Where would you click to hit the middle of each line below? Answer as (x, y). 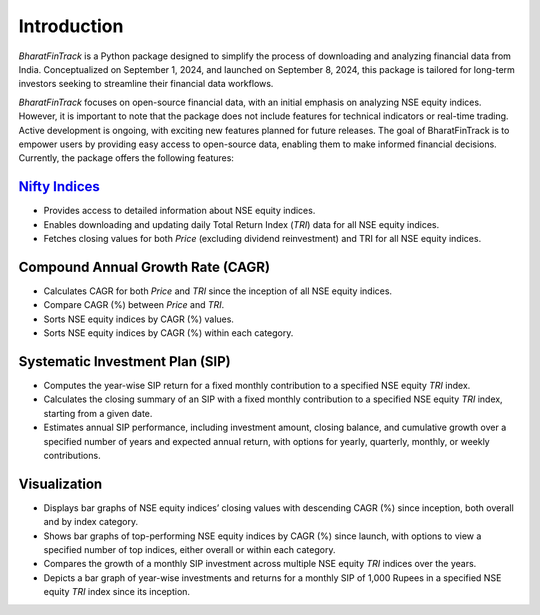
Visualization (60, 483)
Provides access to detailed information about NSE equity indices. (179, 211)
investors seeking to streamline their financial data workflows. (146, 84)
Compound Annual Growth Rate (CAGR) (144, 266)
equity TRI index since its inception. (116, 592)
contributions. (72, 455)
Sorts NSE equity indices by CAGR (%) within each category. (168, 333)
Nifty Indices (59, 186)
